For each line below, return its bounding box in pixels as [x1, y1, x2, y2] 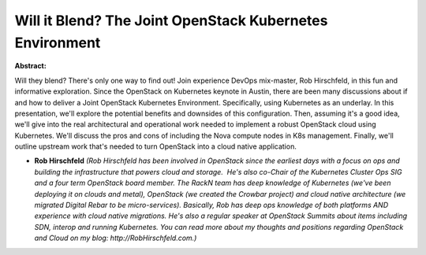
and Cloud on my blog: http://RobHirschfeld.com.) [34, 233, 197, 243]
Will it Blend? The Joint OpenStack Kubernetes [14, 12, 328, 29]
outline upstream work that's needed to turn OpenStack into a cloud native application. [14, 142, 297, 151]
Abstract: [14, 61, 47, 71]
